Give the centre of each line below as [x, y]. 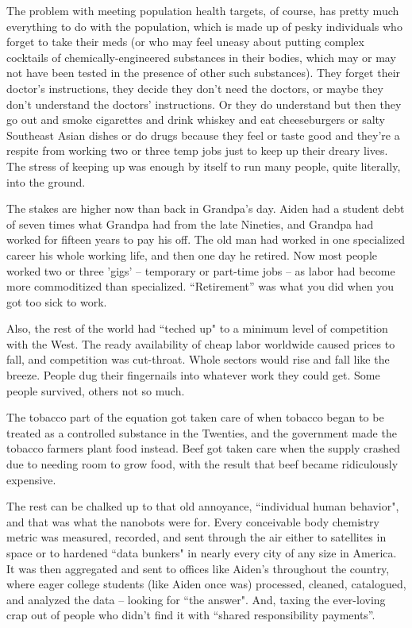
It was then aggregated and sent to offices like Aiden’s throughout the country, [198, 568]
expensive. [31, 479]
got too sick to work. [57, 301]
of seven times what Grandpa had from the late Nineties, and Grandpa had [190, 223]
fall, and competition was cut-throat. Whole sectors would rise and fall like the [198, 359]
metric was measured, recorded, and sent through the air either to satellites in [196, 537]
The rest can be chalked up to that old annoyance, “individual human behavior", [203, 506]
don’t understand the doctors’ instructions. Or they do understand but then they [204, 104]
